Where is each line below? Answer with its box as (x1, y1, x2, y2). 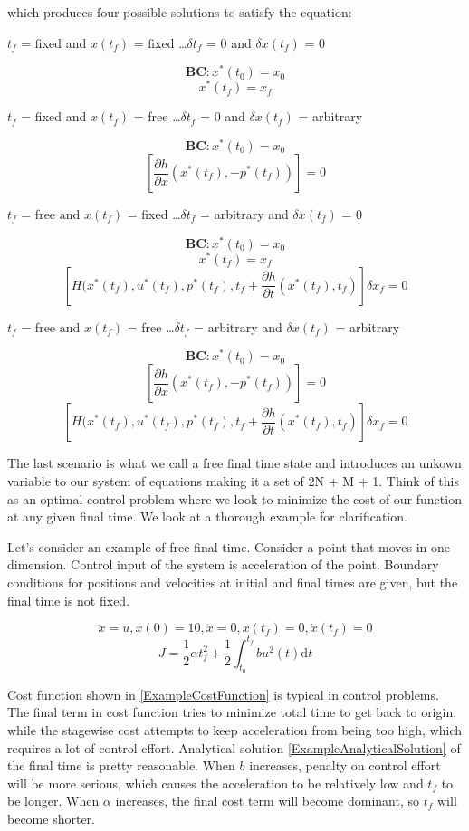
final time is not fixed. (7, 590, 130, 609)
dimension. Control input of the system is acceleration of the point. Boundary (7, 555, 439, 574)
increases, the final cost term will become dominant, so (115, 791, 420, 810)
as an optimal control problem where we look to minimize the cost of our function (7, 489, 462, 508)
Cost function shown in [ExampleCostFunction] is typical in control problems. (7, 684, 439, 703)
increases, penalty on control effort (249, 756, 441, 775)
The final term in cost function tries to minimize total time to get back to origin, (7, 702, 457, 721)
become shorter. (7, 809, 95, 828)
